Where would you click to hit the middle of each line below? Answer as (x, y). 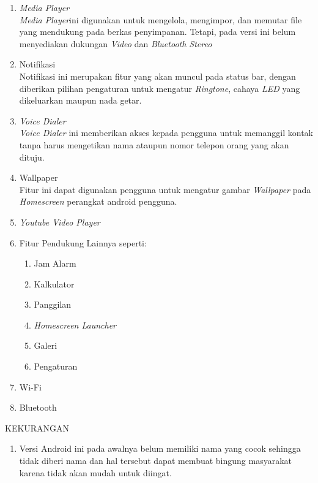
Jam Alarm (55, 263)
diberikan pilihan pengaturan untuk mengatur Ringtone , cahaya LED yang (160, 88)
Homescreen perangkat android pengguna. (98, 201)
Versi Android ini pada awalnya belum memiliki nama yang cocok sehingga (160, 448)
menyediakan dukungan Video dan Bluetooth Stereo (116, 43)
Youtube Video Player (60, 222)
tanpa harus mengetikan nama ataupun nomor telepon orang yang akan (154, 144)
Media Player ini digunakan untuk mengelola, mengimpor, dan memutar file (161, 19)
